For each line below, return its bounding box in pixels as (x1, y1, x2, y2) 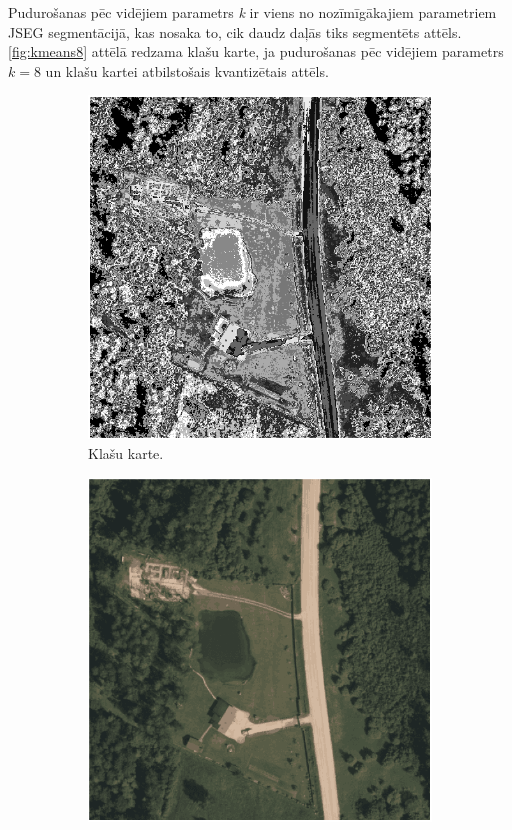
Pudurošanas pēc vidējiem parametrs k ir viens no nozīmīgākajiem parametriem (8, 2, 497, 22)
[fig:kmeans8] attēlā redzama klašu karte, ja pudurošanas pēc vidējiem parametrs (8, 41, 504, 62)
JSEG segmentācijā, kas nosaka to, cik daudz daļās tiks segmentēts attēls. (8, 21, 462, 42)
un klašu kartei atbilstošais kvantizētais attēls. (45, 60, 329, 81)
